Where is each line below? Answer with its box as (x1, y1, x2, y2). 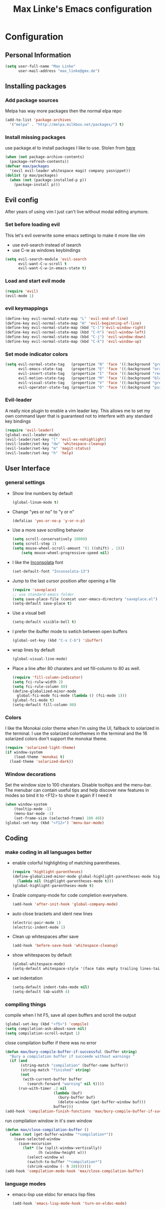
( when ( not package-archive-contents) (5, 154, 84, 160)
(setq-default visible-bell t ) (12, 620, 77, 625)
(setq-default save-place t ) (12, 601, 72, 606)
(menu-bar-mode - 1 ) (14, 811, 54, 816)
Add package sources (5, 97, 59, 104)
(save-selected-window (14, 1137, 60, 1141)
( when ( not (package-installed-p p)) (9, 178, 87, 182)
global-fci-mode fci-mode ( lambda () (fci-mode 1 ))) (17, 693, 127, 698)
